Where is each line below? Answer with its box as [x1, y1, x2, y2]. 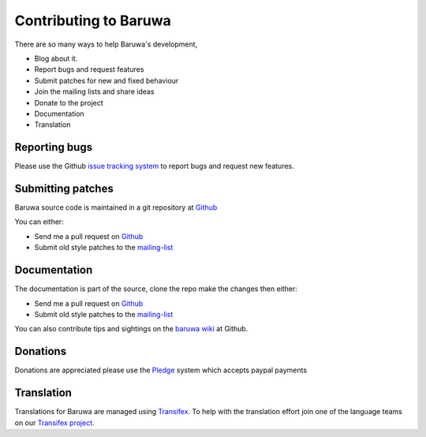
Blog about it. [34, 54, 78, 63]
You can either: [14, 217, 65, 226]
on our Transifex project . [14, 418, 95, 428]
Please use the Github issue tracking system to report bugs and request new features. [14, 162, 295, 171]
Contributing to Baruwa [14, 12, 171, 29]
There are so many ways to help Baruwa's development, [14, 39, 198, 49]
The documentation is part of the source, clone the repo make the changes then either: [14, 284, 297, 293]
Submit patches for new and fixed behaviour [34, 76, 179, 85]
